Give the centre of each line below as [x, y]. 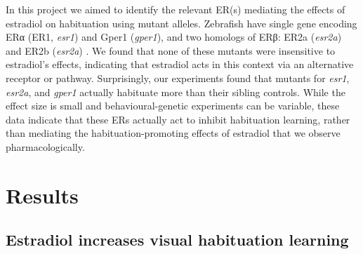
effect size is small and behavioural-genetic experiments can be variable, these [173, 106]
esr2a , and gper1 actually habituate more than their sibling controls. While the [176, 92]
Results [42, 195]
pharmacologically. [45, 146]
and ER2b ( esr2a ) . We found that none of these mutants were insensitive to [171, 50]
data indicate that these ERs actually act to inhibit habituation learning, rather [178, 119]
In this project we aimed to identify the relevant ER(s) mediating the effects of [176, 9]
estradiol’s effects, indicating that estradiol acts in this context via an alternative [180, 64]
